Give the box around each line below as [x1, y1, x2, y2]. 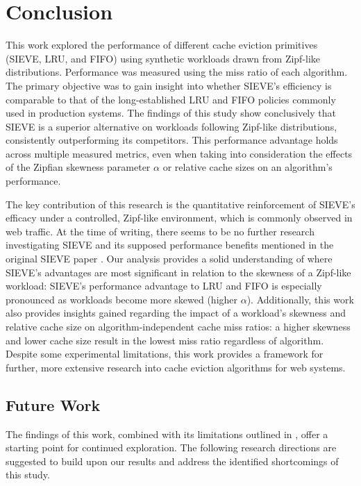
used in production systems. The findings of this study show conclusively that [6, 106, 336, 120]
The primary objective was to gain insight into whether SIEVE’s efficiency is [6, 78, 332, 92]
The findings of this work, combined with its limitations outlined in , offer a [6, 426, 328, 441]
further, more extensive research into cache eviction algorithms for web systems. [6, 360, 346, 374]
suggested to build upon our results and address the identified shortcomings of [6, 453, 339, 468]
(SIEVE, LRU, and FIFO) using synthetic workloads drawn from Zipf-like [6, 51, 321, 65]
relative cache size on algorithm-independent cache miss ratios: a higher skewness [6, 319, 351, 333]
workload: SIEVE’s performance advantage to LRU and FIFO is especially [6, 278, 322, 293]
